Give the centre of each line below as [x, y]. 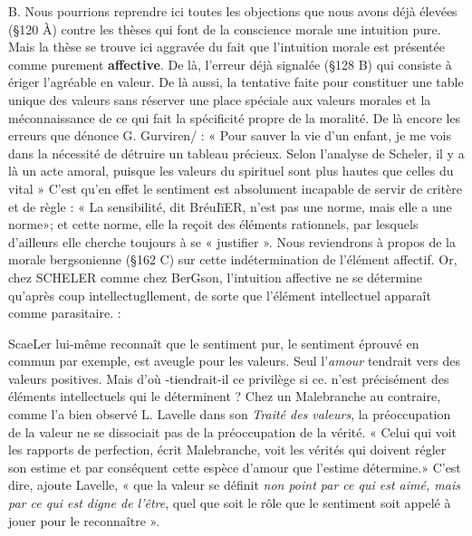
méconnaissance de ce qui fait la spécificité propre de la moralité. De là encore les [235, 117]
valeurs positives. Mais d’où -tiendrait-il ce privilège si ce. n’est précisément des [229, 378]
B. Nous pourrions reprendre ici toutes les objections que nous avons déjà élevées [233, 11]
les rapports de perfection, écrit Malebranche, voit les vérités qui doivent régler [227, 450]
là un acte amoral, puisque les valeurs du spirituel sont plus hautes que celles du [231, 171]
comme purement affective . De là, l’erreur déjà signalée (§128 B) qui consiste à [230, 64]
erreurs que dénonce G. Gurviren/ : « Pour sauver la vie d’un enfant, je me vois [230, 135]
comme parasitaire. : [65, 313]
